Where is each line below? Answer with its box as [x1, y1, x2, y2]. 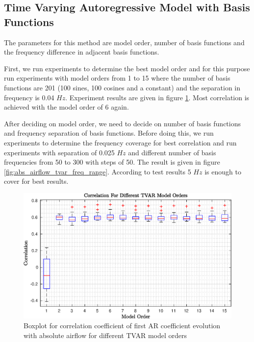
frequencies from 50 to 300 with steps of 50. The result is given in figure [4, 157, 220, 167]
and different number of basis [128, 147, 216, 157]
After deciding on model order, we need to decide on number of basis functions [4, 118, 241, 128]
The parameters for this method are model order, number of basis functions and [4, 37, 245, 47]
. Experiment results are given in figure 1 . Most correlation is [65, 92, 250, 102]
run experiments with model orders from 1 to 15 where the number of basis [4, 73, 230, 83]
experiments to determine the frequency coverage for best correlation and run [4, 137, 237, 147]
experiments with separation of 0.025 [4, 147, 115, 157]
